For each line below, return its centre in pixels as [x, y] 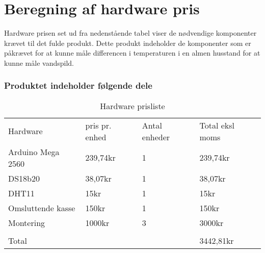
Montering [27, 222]
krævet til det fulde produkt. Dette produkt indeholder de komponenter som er [128, 43]
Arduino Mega [34, 151]
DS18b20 [24, 178]
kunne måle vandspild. [39, 62]
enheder [156, 137]
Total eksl [217, 125]
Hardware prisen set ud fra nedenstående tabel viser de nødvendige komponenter [130, 33]
